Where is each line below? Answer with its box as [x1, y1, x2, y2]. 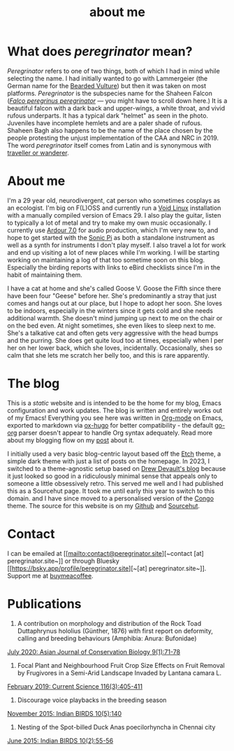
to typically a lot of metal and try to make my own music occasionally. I [7, 218, 211, 227]
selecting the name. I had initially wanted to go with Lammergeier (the [7, 74, 208, 83]
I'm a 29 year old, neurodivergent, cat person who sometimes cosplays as [7, 196, 221, 204]
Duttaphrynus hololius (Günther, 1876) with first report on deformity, [17, 626, 213, 635]
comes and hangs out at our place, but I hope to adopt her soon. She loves [7, 299, 222, 307]
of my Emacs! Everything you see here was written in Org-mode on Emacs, [7, 414, 224, 422]
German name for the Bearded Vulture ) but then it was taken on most [7, 81, 206, 90]
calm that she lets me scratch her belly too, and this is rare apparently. [7, 351, 210, 359]
